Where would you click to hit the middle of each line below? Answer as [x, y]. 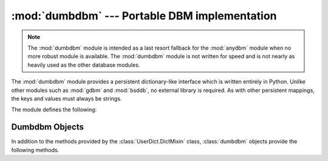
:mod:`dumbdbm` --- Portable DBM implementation [144, 16]
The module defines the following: [54, 110]
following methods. [35, 150]
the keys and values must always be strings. [67, 98]
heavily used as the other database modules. [84, 65]
